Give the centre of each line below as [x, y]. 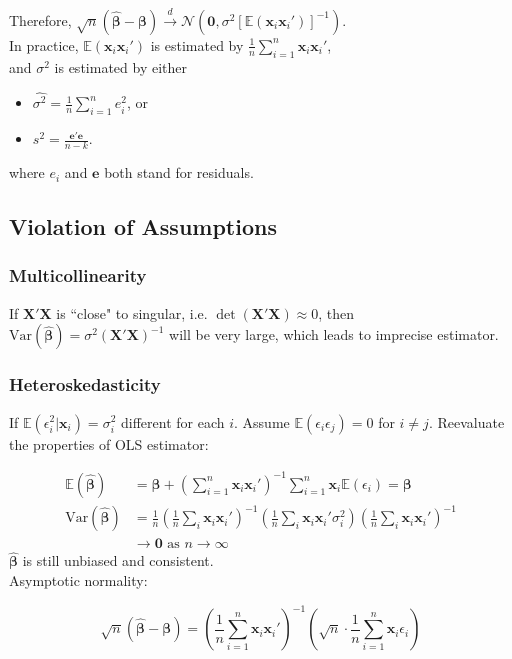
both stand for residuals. [179, 172]
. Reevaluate [466, 421]
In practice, [44, 44]
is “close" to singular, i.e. [132, 312]
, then [336, 312]
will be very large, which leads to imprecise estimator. [334, 334]
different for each [172, 421]
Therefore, [40, 19]
